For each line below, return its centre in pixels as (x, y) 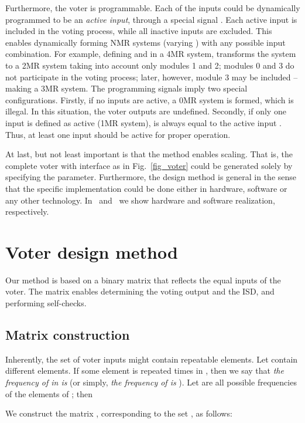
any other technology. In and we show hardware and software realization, (140, 200)
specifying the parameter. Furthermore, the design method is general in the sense (151, 177)
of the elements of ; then (49, 393)
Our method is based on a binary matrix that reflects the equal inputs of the (143, 280)
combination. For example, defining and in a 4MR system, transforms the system (151, 54)
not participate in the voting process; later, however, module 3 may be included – (152, 77)
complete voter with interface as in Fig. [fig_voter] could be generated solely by (149, 165)
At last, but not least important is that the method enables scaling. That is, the (149, 154)
